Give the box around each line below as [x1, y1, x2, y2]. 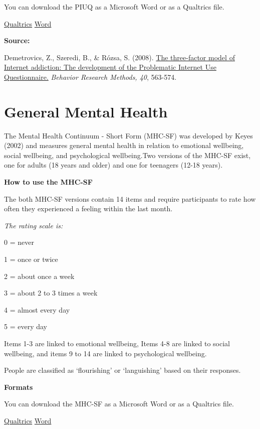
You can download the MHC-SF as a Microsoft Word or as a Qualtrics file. [4, 398, 234, 409]
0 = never [4, 237, 34, 247]
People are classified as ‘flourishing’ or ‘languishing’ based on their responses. [4, 365, 241, 375]
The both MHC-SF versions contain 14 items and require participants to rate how [4, 193, 256, 204]
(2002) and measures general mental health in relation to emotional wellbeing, [4, 140, 244, 151]
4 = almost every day [4, 304, 70, 315]
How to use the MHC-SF [4, 177, 93, 187]
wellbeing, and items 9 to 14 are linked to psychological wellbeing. [4, 348, 207, 358]
